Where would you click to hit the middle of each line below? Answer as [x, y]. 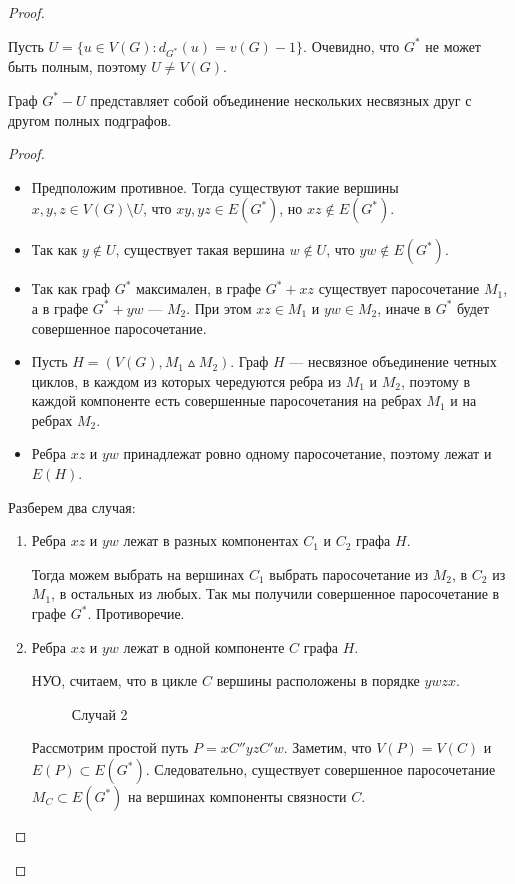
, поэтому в [436, 380]
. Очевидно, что [351, 45]
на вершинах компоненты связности [237, 796]
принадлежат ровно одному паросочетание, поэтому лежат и [307, 453]
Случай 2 [99, 713]
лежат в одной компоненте [204, 646]
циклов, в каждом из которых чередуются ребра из [186, 380]
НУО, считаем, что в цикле [114, 680]
